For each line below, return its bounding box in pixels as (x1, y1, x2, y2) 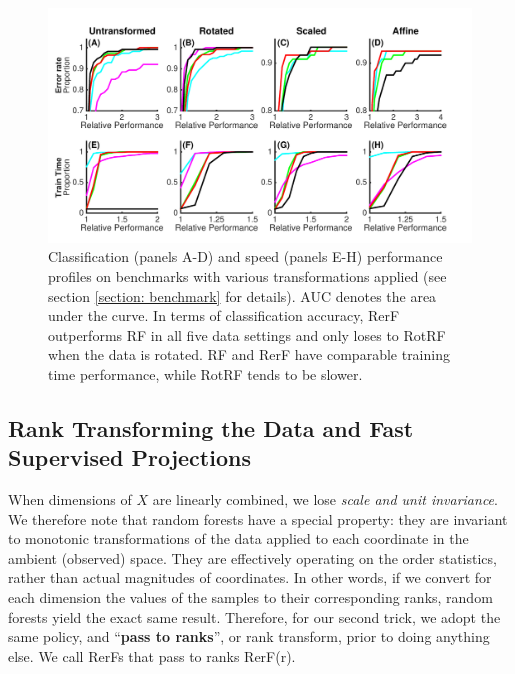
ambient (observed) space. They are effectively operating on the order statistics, (8, 547, 497, 568)
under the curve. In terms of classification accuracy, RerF (48, 305, 400, 326)
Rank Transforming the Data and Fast (8, 412, 414, 443)
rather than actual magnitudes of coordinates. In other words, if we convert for (8, 567, 492, 588)
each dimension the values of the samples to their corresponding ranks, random (8, 587, 493, 608)
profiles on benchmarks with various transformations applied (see (48, 265, 447, 286)
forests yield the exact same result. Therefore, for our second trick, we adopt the (8, 606, 501, 627)
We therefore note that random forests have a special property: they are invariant (8, 508, 508, 529)
